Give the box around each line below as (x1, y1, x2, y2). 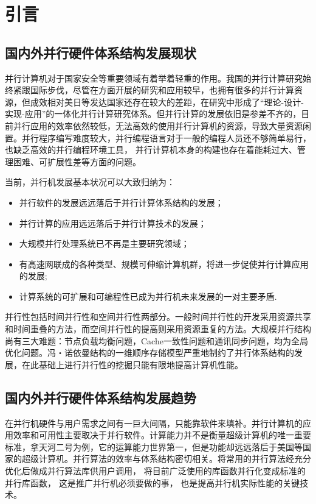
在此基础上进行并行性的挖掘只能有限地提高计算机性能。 (21, 358, 243, 371)
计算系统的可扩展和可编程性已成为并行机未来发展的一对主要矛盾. (19, 289, 277, 302)
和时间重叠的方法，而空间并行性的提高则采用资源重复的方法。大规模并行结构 (5, 322, 311, 335)
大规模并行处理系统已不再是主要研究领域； (19, 237, 190, 250)
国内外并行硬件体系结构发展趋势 (5, 388, 196, 406)
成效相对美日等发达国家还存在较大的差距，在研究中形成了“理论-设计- (30, 95, 304, 108)
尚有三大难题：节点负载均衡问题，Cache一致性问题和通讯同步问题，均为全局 (5, 334, 308, 347)
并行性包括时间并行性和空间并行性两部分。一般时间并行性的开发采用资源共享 (5, 310, 311, 323)
